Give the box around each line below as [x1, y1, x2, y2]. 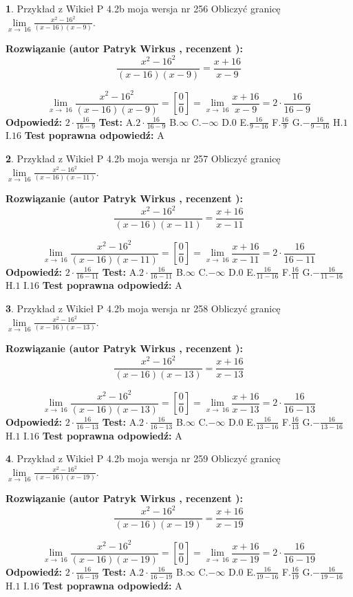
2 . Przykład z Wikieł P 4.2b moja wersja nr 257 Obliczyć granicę [6, 151, 281, 166]
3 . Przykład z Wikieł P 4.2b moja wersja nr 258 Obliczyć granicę [6, 301, 281, 316]
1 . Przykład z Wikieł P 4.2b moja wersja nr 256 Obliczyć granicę [6, 1, 281, 15]
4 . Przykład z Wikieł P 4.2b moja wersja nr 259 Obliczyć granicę [6, 451, 281, 466]
